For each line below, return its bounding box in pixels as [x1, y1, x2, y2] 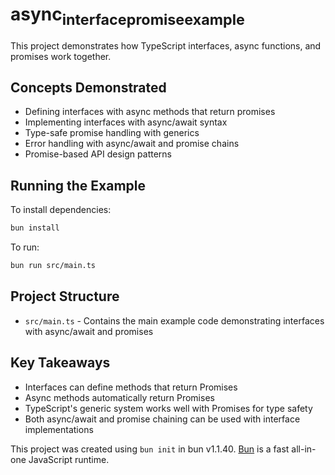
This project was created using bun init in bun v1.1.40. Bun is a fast [10, 443, 290, 455]
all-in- [291, 443, 317, 455]
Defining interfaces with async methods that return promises [24, 106, 276, 118]
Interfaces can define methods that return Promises [24, 381, 238, 393]
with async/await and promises [24, 325, 154, 337]
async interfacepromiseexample [10, 3, 245, 29]
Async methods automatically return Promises [24, 391, 215, 403]
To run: [10, 241, 40, 253]
